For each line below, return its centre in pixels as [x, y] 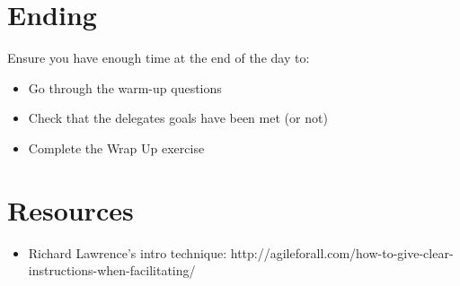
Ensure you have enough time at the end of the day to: [159, 58]
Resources [71, 209]
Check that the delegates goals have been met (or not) [178, 118]
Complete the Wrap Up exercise [116, 147]
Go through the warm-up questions [125, 87]
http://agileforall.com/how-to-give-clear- [342, 252]
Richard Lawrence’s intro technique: [128, 252]
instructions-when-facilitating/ [112, 270]
